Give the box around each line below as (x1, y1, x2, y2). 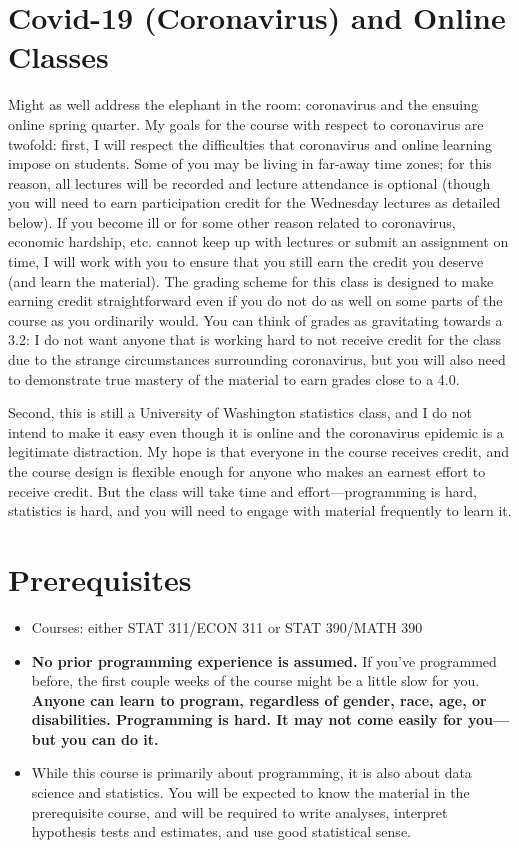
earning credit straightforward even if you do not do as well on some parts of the (8, 290, 503, 311)
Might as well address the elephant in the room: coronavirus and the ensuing (8, 94, 478, 115)
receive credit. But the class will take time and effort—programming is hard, (8, 480, 477, 501)
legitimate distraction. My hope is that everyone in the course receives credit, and (8, 441, 509, 462)
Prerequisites (8, 558, 192, 599)
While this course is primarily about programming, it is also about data (31, 762, 472, 783)
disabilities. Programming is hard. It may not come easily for (31, 709, 463, 730)
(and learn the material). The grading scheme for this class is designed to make (8, 270, 494, 291)
